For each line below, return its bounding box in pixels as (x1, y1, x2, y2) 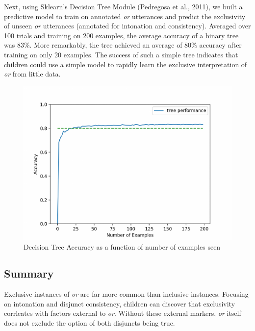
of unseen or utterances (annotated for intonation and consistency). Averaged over (4, 21, 251, 31)
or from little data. (4, 69, 61, 79)
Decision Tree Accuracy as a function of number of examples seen (24, 242, 221, 252)
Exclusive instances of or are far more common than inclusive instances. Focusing (4, 288, 249, 299)
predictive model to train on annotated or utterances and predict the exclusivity (4, 11, 246, 21)
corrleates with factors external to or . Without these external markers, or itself (4, 308, 241, 318)
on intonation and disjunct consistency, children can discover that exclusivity (4, 298, 235, 308)
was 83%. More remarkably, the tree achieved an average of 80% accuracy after (4, 40, 242, 50)
